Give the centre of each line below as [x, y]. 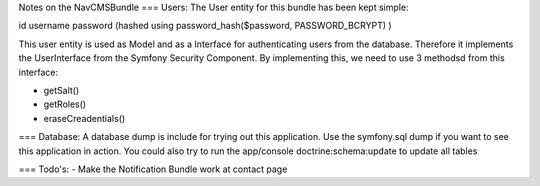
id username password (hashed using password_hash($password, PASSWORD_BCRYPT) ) [205, 26]
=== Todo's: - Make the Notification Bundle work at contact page [153, 169]
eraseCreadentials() [84, 118]
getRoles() [65, 104]
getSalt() [61, 90]
